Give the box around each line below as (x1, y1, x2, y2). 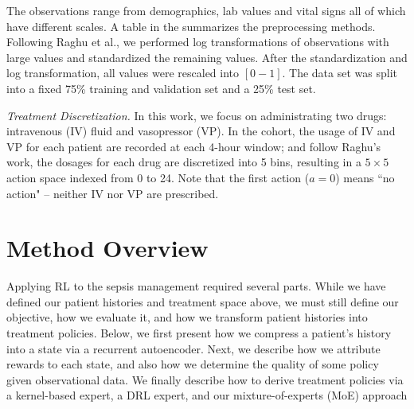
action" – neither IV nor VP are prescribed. (6, 185, 219, 201)
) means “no (335, 169, 395, 185)
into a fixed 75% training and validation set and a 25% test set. (6, 80, 316, 96)
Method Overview (6, 232, 209, 264)
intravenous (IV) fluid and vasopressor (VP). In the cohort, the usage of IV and (6, 123, 396, 139)
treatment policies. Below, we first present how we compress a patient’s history (6, 325, 392, 341)
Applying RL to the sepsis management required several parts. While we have (6, 278, 386, 294)
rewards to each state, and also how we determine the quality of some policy (6, 356, 379, 372)
